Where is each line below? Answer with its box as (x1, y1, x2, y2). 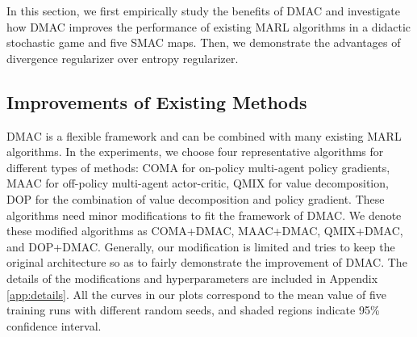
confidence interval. (6, 317, 102, 334)
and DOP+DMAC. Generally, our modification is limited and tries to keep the (6, 238, 395, 255)
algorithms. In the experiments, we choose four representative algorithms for (6, 143, 384, 160)
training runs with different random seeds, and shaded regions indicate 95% (6, 301, 380, 318)
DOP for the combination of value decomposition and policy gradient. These (6, 190, 385, 207)
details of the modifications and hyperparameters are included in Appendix (6, 269, 378, 286)
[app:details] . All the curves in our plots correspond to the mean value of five (6, 285, 387, 302)
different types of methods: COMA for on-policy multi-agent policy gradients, (6, 158, 390, 175)
